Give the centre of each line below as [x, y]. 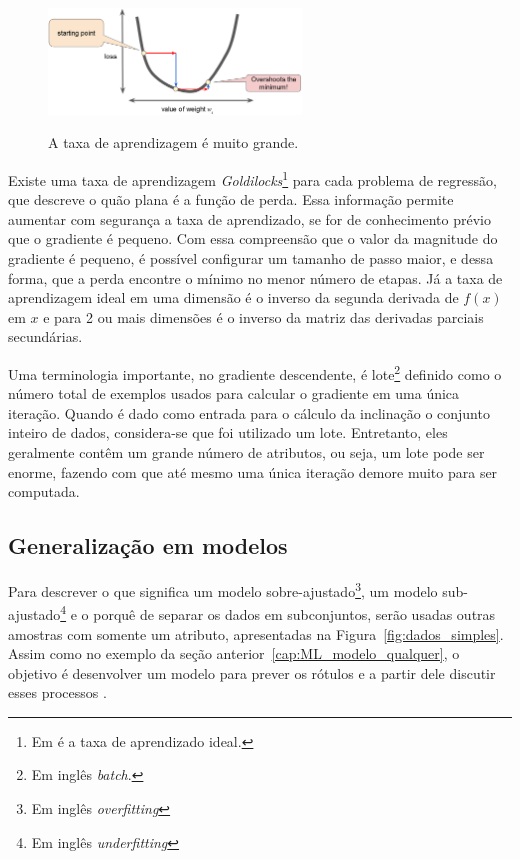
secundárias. [45, 336]
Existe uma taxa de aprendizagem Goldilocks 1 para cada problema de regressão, [252, 178]
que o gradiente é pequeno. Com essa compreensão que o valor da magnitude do [253, 238]
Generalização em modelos [148, 545]
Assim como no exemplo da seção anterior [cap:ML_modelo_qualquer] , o [234, 653]
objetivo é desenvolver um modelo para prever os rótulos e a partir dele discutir [252, 672]
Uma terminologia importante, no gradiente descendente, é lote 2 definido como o [255, 372]
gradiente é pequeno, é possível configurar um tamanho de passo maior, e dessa [251, 258]
